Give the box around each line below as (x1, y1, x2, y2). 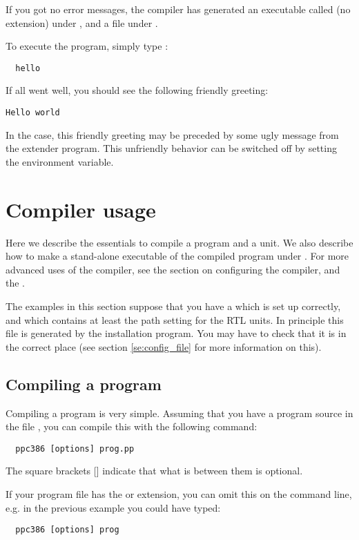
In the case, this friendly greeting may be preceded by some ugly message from (6, 127, 339, 142)
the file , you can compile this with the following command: (6, 419, 258, 434)
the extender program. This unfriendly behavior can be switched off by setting (6, 141, 337, 155)
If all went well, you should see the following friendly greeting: (6, 83, 269, 97)
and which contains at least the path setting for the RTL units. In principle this (6, 312, 344, 327)
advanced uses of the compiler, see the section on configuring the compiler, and (6, 262, 340, 276)
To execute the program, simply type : (6, 39, 168, 53)
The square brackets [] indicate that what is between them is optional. (6, 463, 303, 478)
